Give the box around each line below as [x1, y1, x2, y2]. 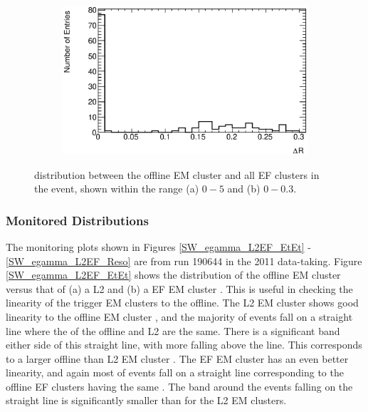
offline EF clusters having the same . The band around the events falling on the [6, 378, 353, 393]
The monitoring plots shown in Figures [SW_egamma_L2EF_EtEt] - [6, 239, 311, 254]
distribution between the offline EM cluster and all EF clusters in [34, 167, 320, 182]
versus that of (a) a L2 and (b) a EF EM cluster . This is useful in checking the [6, 281, 353, 296]
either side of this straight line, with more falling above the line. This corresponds [6, 337, 362, 352]
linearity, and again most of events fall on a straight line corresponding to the [6, 365, 344, 380]
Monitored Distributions [6, 211, 149, 229]
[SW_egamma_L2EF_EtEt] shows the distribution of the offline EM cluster [6, 267, 341, 282]
